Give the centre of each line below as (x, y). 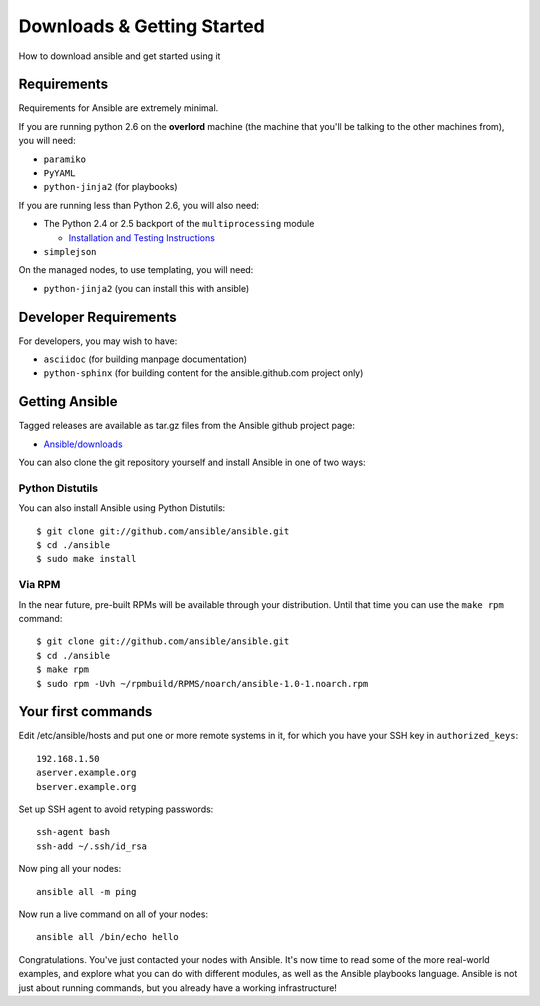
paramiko (65, 159)
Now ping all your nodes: (70, 869)
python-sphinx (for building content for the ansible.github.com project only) (203, 373)
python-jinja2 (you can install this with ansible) (146, 288)
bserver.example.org (86, 786)
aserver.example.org (86, 773)
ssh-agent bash (73, 832)
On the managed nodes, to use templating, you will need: (136, 270)
